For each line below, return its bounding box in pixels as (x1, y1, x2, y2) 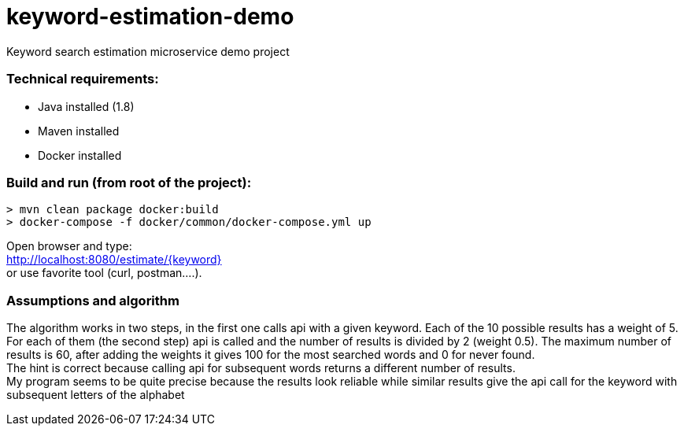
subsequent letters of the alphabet (6, 388, 185, 401)
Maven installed (38, 124, 120, 138)
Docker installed (38, 148, 122, 162)
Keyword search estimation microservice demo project (6, 44, 290, 58)
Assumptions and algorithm (6, 292, 179, 308)
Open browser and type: (6, 239, 132, 253)
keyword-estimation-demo (6, 3, 294, 30)
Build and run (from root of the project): (6, 174, 252, 190)
